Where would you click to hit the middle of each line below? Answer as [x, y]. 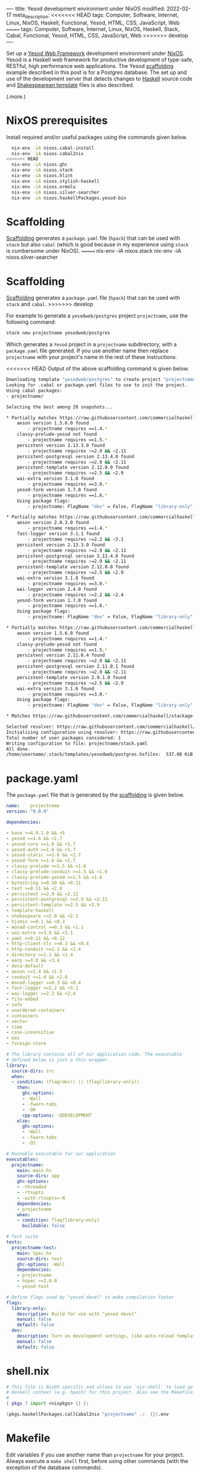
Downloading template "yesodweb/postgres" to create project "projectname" [102, 380]
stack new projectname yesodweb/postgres [58, 333]
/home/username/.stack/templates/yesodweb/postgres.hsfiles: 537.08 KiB [100, 754]
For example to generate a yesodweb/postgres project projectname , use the [97, 316]
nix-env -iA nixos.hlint [42, 176]
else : [24, 1121]
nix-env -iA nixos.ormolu [44, 187]
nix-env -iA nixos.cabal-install [53, 148]
